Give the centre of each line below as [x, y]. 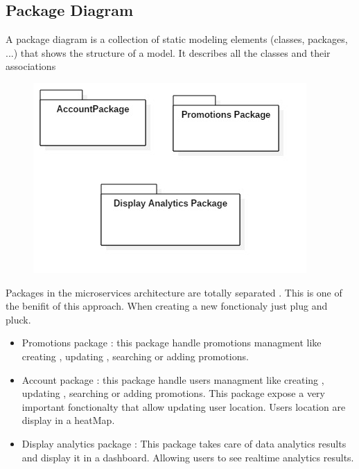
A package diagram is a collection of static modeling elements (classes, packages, [177, 39]
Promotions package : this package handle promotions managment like [172, 343]
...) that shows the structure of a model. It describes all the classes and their [168, 52]
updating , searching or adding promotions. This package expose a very [174, 393]
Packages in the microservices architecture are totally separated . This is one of [174, 292]
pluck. [18, 319]
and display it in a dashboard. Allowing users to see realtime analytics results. [188, 457]
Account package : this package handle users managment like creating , [173, 379]
